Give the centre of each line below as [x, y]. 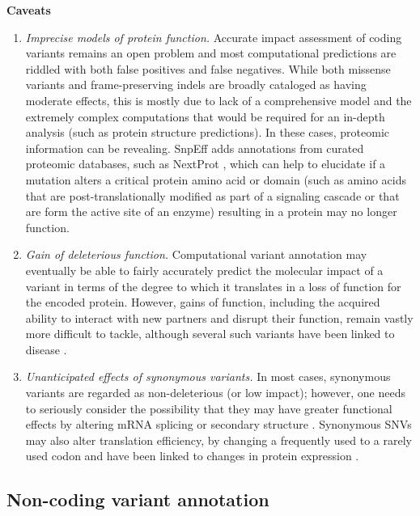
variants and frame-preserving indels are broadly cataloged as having [196, 85]
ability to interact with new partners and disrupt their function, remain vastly [219, 317]
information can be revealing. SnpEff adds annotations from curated [195, 148]
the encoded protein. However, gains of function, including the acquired [203, 302]
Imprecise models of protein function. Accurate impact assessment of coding [214, 37]
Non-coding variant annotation [138, 499]
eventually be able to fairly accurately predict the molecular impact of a [204, 270]
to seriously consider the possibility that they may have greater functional [209, 408]
